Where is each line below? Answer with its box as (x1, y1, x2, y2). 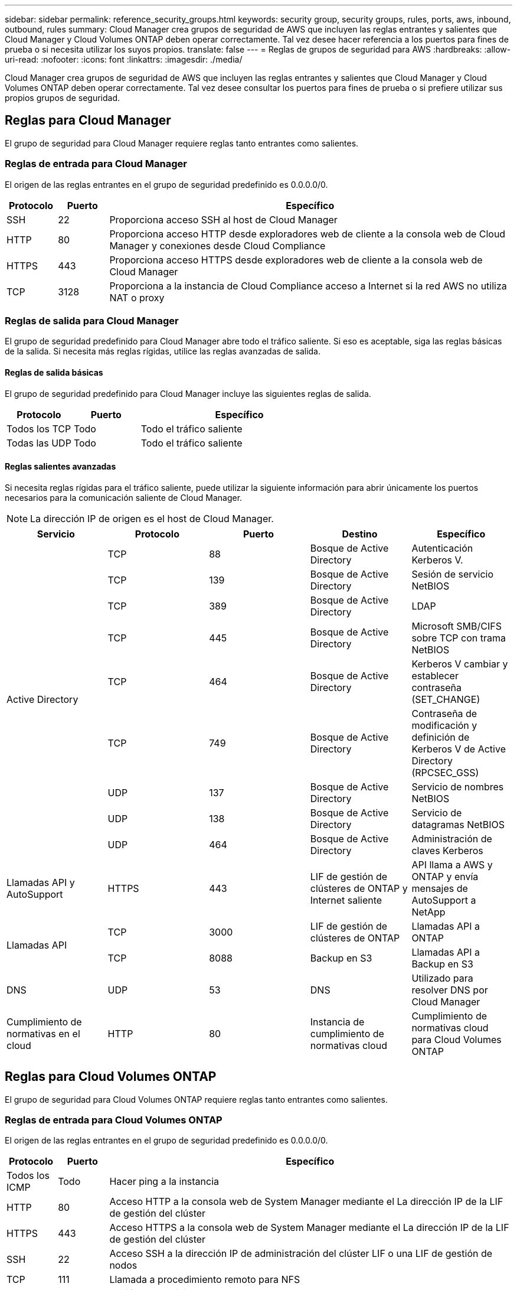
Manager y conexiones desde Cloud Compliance (109, 239, 326, 252)
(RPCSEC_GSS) (411, 766, 479, 778)
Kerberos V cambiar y (411, 657, 508, 670)
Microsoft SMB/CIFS (411, 620, 502, 632)
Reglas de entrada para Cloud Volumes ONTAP (5, 1114, 222, 1126)
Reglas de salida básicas (5, 367, 103, 377)
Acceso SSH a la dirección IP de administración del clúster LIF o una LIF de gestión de (109, 1247, 493, 1260)
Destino (342, 527, 378, 540)
